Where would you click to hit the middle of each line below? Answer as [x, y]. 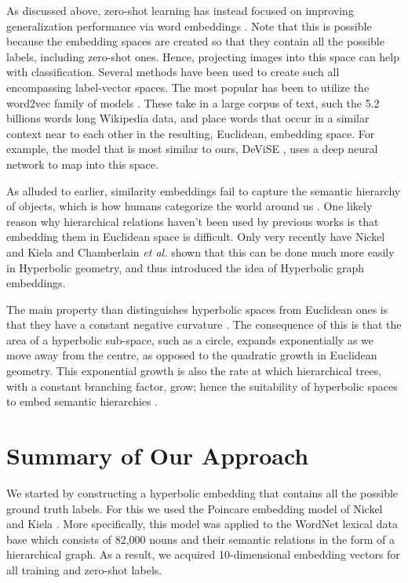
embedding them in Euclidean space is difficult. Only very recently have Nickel [196, 237]
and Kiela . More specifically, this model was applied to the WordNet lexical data [202, 524]
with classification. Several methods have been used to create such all [173, 72]
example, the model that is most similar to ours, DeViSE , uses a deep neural [192, 149]
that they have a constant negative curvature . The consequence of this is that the [204, 324]
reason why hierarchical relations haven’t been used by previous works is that [193, 221]
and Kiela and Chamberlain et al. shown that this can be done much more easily [200, 251]
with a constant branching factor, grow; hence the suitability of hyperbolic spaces [202, 386]
